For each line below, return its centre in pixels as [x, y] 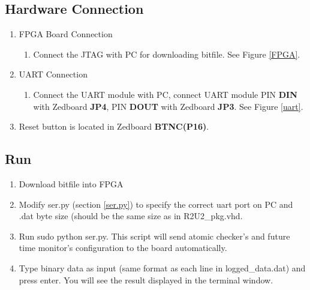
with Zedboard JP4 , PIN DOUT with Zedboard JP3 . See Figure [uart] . [168, 106]
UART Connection [53, 74]
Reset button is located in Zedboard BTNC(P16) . [114, 126]
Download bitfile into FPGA [71, 183]
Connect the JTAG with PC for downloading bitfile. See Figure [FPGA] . [167, 54]
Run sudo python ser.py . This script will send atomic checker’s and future [154, 236]
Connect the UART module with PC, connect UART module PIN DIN [165, 94]
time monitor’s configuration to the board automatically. [123, 248]
